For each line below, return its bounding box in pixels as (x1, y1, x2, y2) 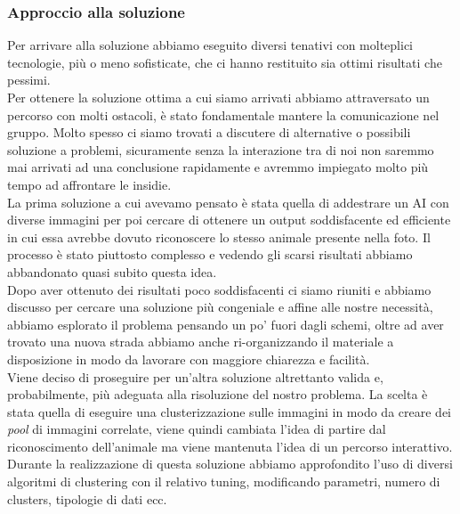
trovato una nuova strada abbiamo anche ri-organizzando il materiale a (7, 332, 394, 351)
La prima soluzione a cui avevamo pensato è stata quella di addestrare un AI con (7, 192, 449, 211)
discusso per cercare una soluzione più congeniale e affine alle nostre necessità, (7, 298, 433, 316)
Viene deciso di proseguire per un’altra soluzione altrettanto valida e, (7, 367, 383, 386)
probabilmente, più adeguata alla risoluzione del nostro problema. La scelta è (7, 385, 428, 404)
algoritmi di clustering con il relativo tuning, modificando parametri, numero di (7, 472, 440, 491)
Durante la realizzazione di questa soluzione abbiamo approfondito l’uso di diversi (7, 454, 453, 473)
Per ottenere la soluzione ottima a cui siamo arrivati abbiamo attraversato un (7, 88, 430, 106)
